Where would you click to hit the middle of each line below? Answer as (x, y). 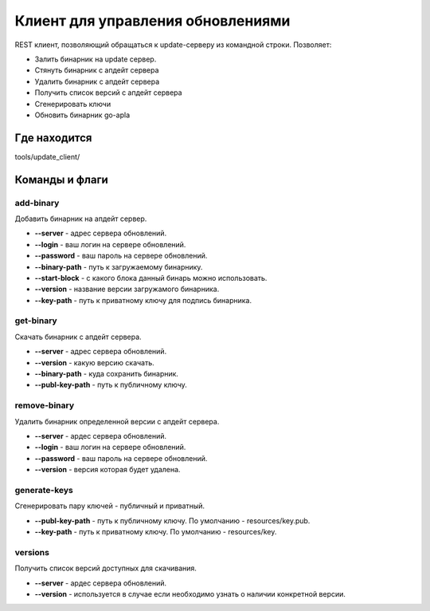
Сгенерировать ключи (73, 104)
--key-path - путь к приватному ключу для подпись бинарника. (143, 300)
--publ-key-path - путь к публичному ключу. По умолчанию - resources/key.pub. (172, 520)
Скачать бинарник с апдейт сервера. (78, 337)
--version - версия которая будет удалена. (107, 470)
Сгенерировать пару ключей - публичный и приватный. (110, 506)
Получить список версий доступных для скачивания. (106, 568)
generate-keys (44, 490)
